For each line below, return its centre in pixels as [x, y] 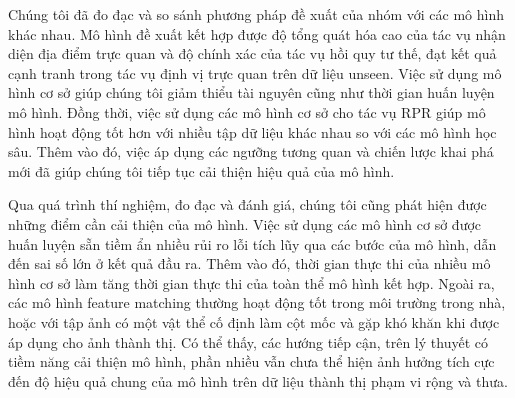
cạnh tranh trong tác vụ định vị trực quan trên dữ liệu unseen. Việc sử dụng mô [255, 72]
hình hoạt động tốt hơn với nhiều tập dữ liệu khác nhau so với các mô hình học [252, 131]
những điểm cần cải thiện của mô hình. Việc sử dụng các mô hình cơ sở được [245, 223]
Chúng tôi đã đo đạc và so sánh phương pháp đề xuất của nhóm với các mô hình [256, 14]
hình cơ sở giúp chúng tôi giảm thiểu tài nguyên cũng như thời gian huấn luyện [251, 92]
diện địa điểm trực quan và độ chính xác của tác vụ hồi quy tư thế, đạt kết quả [252, 53]
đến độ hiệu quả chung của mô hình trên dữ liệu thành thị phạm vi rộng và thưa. [258, 380]
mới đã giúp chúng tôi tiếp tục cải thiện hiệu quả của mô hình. [201, 170]
